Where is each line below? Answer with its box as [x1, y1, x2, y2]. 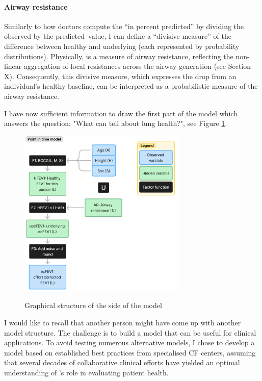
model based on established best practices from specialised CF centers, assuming [4, 347, 256, 358]
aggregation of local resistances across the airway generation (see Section [23, 61, 251, 71]
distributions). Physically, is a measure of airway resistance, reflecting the [4, 50, 233, 61]
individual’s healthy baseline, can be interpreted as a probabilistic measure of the [4, 81, 258, 91]
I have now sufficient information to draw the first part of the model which [4, 108, 238, 118]
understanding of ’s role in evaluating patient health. [4, 367, 169, 377]
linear [4, 61, 22, 71]
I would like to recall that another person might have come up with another [4, 317, 241, 327]
